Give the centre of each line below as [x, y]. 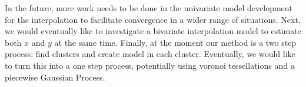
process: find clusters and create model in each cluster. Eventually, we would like [150, 54]
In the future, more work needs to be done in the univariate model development [149, 8]
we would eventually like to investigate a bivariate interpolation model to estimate [153, 31]
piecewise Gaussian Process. [55, 77]
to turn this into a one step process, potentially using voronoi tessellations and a [150, 65]
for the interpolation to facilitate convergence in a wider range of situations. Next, [153, 19]
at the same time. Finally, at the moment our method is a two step [175, 42]
